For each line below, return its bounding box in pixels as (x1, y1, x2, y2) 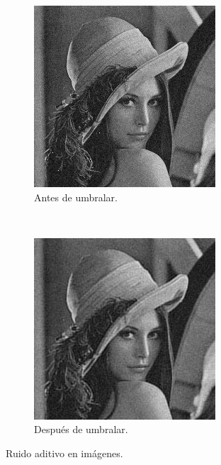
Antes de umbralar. (34, 189, 118, 204)
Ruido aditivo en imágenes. (6, 445, 123, 460)
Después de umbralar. (34, 422, 128, 437)
